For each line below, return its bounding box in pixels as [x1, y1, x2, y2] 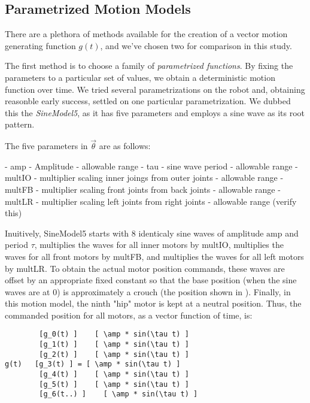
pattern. [5, 118, 35, 131]
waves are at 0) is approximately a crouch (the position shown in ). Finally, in [5, 285, 291, 298]
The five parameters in [5, 140, 88, 152]
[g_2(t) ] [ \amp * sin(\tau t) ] [39, 350, 189, 359]
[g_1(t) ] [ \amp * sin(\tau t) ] [39, 340, 189, 349]
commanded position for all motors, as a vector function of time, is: [5, 308, 253, 321]
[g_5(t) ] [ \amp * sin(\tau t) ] [39, 380, 189, 389]
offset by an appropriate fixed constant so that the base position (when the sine [5, 274, 297, 286]
